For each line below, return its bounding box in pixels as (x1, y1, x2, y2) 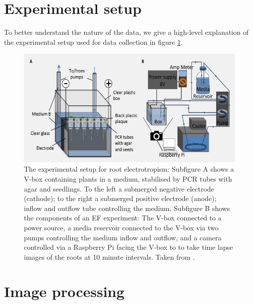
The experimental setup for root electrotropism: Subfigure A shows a (24, 164, 234, 174)
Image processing (4, 281, 125, 301)
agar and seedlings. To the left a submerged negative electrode (24, 183, 214, 194)
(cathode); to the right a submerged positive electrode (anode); (24, 193, 217, 203)
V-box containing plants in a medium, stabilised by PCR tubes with (24, 174, 232, 184)
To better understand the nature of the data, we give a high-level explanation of (4, 27, 249, 37)
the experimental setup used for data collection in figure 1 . (4, 36, 183, 47)
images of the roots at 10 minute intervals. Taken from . (24, 251, 195, 262)
